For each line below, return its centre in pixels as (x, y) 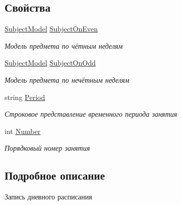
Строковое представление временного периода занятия (91, 114)
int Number (23, 131)
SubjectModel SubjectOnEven (51, 29)
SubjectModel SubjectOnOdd (50, 63)
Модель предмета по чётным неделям (64, 45)
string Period (25, 97)
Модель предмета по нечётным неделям (67, 79)
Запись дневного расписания (48, 197)
